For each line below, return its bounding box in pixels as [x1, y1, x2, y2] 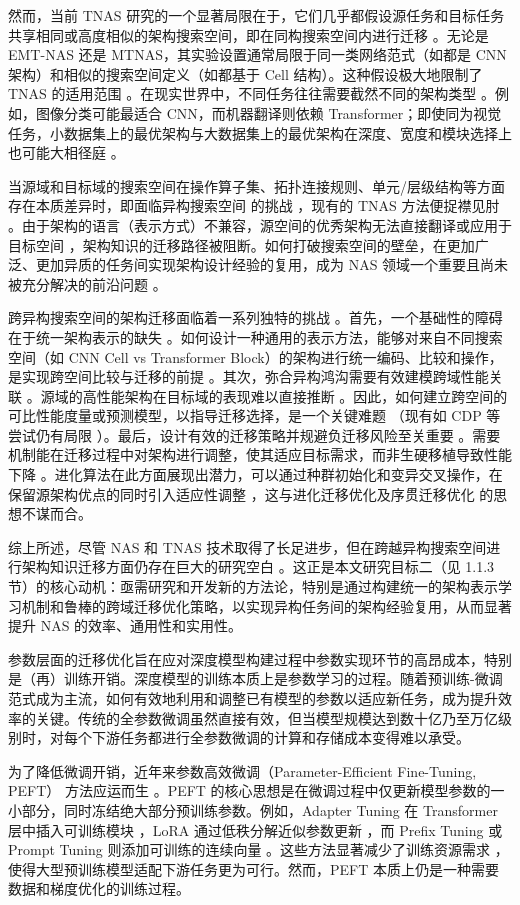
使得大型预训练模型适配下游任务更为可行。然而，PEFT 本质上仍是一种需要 [8, 858, 499, 879]
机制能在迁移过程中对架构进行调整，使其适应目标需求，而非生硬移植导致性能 [8, 444, 512, 465]
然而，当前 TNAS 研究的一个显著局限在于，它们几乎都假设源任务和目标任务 [8, 5, 505, 25]
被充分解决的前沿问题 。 [8, 273, 167, 294]
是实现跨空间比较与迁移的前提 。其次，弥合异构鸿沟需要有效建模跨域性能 [8, 366, 489, 387]
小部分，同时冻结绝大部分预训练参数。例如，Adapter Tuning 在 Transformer [8, 799, 498, 820]
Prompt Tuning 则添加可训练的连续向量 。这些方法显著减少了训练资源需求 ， [8, 839, 509, 860]
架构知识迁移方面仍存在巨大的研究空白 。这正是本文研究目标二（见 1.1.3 [21, 556, 495, 577]
